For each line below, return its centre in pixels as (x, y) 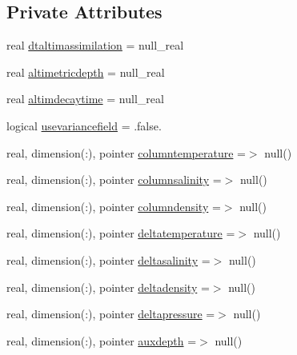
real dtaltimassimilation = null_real (95, 45)
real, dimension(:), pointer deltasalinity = (108, 259)
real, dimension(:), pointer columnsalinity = (114, 179)
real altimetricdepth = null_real (86, 72)
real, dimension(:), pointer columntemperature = (126, 152)
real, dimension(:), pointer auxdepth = (102, 340)
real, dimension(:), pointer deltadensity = (108, 287)
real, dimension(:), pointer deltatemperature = (121, 233)
